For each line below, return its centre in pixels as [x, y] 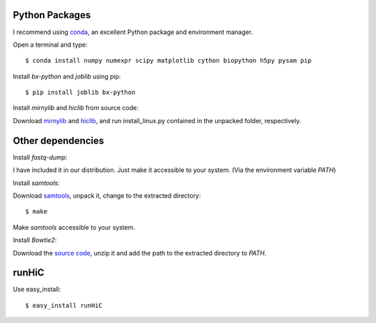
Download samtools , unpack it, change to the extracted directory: [107, 196]
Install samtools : [36, 183]
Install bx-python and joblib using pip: [67, 76]
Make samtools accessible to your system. [74, 227]
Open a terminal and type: [50, 45]
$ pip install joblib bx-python [80, 93]
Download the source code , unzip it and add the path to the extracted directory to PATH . [140, 253]
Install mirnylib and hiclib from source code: [76, 108]
